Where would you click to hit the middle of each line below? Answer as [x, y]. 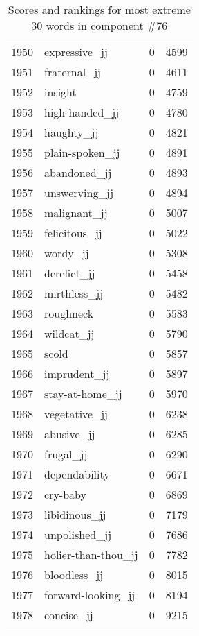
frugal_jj [66, 454]
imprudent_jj [77, 373]
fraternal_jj [73, 72]
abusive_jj [70, 434]
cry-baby [65, 494]
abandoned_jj [78, 172]
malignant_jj [76, 213]
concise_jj [69, 615]
